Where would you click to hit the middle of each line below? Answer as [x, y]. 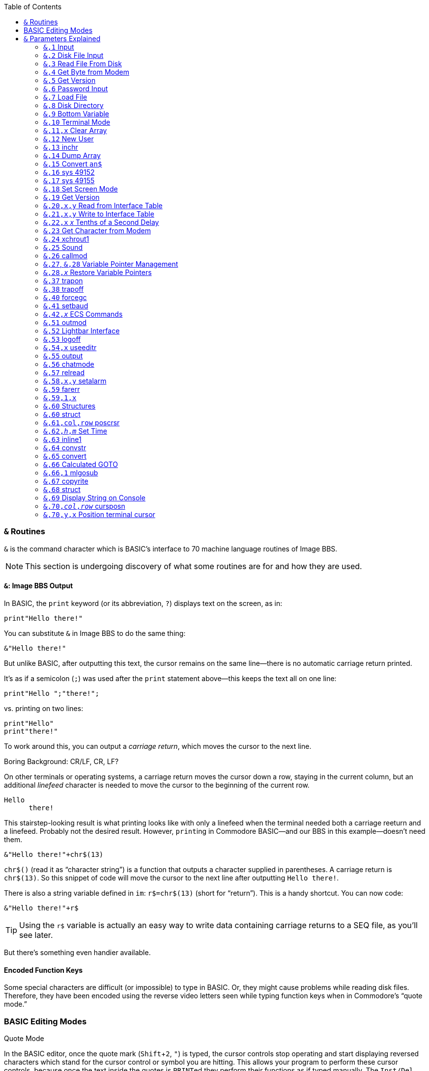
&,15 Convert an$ [73, 164]
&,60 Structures [70, 406]
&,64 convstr [65, 448]
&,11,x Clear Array [75, 130]
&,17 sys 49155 [69, 180]
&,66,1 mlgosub [71, 473]
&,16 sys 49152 [69, 172]
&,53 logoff [62, 339]
